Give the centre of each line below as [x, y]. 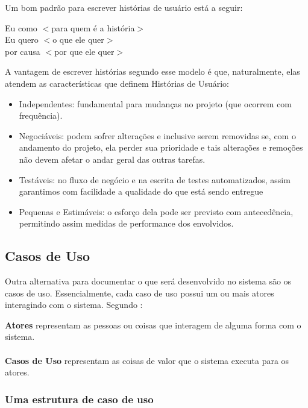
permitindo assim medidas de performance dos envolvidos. [126, 223]
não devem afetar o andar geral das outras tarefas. [112, 159]
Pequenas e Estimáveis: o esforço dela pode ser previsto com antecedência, [156, 211]
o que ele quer [78, 39]
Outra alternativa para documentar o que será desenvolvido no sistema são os [148, 281]
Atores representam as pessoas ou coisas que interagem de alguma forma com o [153, 325]
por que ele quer [84, 51]
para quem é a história [93, 27]
